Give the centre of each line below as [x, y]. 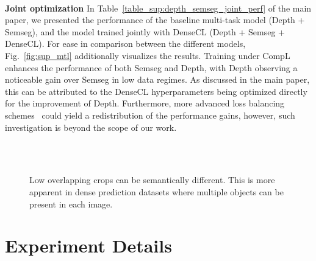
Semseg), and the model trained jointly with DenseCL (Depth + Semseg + [145, 31]
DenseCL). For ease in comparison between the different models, [125, 43]
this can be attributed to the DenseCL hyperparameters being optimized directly [156, 91]
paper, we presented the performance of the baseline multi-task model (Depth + [155, 20]
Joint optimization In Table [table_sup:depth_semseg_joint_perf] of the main [158, 8]
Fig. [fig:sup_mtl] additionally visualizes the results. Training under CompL [148, 55]
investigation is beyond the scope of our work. [91, 127]
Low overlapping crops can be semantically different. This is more [152, 180]
